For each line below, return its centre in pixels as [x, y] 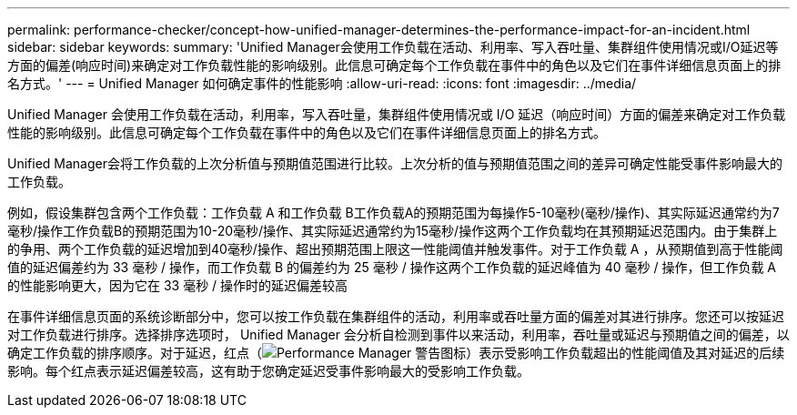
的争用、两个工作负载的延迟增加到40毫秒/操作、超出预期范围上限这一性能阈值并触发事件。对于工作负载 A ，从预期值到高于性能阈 [395, 249]
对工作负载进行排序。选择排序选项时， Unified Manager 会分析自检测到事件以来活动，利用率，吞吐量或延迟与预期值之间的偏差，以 [398, 334]
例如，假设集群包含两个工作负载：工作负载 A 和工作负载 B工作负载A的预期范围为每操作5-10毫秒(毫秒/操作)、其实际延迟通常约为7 [393, 213]
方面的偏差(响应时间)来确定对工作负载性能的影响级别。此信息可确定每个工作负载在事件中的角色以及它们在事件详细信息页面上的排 [394, 65]
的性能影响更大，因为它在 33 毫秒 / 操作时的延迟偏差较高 [178, 285]
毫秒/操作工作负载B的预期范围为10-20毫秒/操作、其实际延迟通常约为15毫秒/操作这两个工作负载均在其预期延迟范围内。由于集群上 [393, 231]
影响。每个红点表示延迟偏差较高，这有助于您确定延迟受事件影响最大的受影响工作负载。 [268, 371]
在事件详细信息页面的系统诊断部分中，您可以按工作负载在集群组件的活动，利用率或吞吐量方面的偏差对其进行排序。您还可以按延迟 [396, 316]
